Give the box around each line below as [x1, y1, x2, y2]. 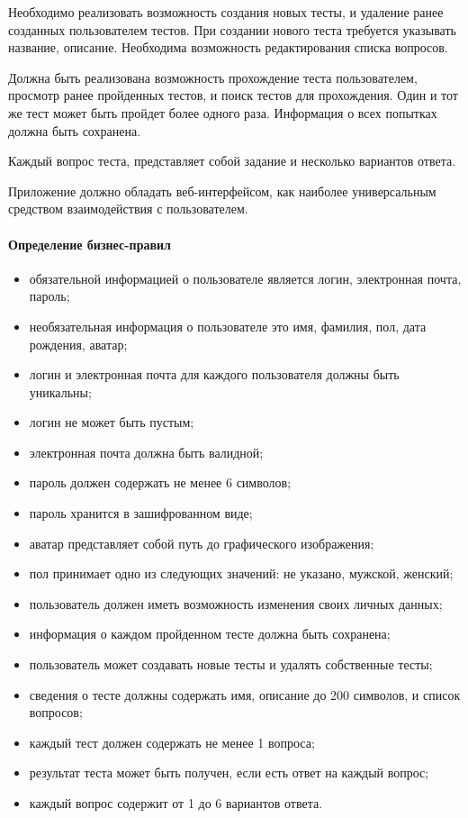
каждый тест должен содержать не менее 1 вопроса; [29, 732, 315, 751]
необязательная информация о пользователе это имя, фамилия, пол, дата [29, 316, 427, 335]
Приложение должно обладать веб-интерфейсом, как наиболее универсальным [8, 181, 436, 200]
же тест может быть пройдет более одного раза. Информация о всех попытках [8, 103, 437, 122]
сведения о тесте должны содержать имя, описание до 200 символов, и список [29, 685, 461, 704]
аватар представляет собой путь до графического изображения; [29, 533, 374, 552]
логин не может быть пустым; [29, 413, 194, 432]
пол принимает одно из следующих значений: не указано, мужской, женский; [29, 564, 454, 583]
